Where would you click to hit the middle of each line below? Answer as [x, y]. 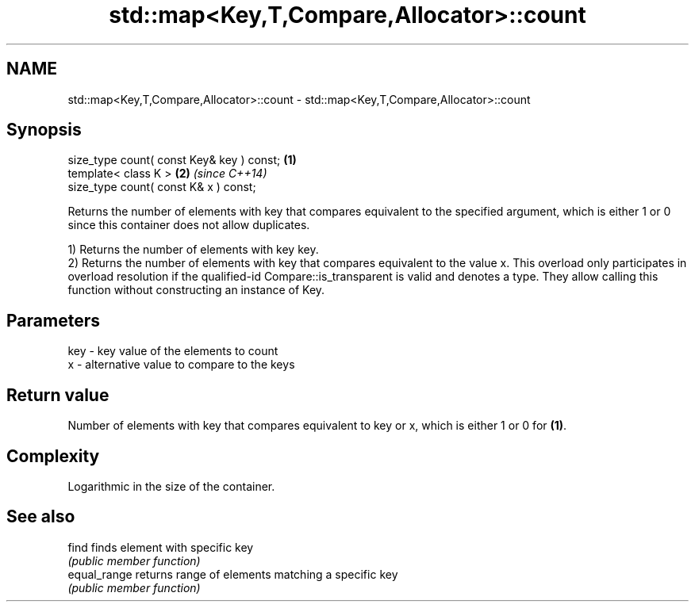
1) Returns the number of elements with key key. [193, 250]
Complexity [53, 456]
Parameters [53, 320]
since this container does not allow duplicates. [189, 225]
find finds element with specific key [161, 547]
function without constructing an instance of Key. [196, 290]
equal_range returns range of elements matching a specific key [233, 574]
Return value [58, 395]
